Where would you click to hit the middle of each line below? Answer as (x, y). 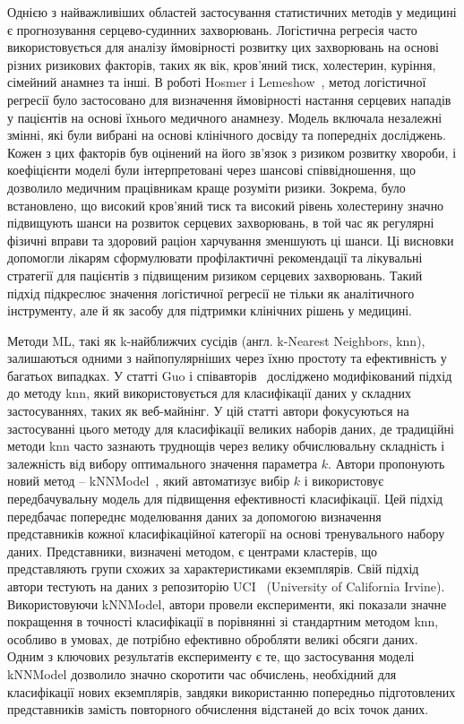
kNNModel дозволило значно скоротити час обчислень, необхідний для (202, 673)
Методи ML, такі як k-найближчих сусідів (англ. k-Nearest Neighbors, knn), (216, 340)
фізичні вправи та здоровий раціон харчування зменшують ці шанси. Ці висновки (231, 240)
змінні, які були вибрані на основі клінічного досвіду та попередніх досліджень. (227, 135)
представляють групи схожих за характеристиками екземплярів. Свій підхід (213, 569)
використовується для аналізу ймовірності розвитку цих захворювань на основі (223, 47)
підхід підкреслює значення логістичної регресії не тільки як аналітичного (211, 293)
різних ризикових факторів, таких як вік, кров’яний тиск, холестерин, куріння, (222, 64)
